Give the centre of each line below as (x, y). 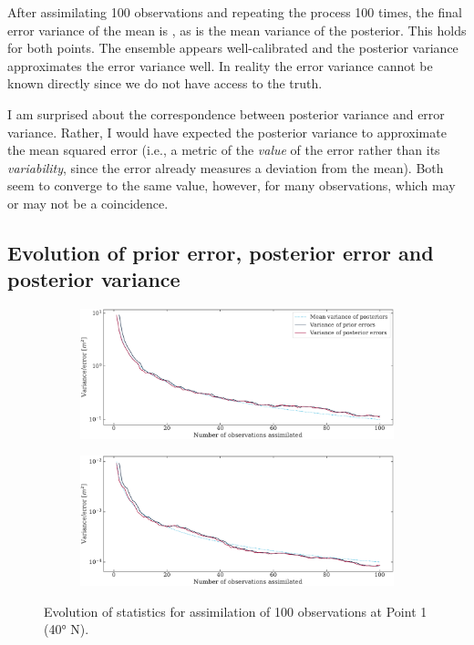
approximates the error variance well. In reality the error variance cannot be (220, 65)
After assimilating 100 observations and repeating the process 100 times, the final (235, 12)
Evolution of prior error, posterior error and (221, 252)
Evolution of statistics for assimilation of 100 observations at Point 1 (236, 611)
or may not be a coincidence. (88, 203)
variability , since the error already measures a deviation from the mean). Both (226, 167)
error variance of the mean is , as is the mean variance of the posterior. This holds (237, 30)
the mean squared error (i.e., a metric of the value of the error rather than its (224, 150)
